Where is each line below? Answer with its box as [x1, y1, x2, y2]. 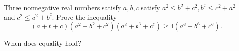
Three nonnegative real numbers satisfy [4, 2, 121, 12]
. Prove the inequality [52, 12, 117, 22]
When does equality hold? [4, 38, 81, 48]
